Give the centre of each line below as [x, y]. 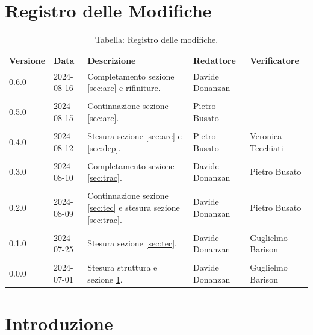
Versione [27, 60]
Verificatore [274, 60]
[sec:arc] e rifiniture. [124, 88]
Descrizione [112, 60]
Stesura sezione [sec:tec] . [132, 243]
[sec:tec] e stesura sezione [134, 207]
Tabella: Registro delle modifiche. [156, 39]
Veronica [266, 135]
